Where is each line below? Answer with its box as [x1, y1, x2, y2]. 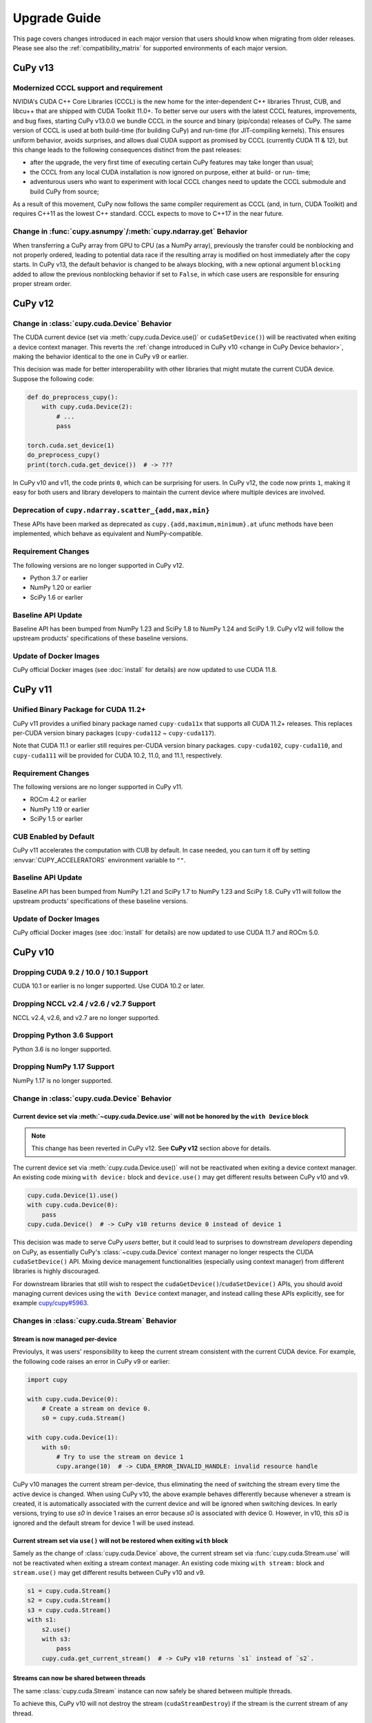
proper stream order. [12, 280, 72, 288]
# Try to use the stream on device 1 [56, 1453, 184, 1460]
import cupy [27, 1376, 68, 1383]
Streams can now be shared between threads [12, 1674, 146, 1682]
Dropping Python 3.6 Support [12, 1030, 114, 1040]
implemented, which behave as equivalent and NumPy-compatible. [12, 529, 203, 538]
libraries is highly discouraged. [12, 1267, 100, 1275]
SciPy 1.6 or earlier [30, 593, 83, 601]
